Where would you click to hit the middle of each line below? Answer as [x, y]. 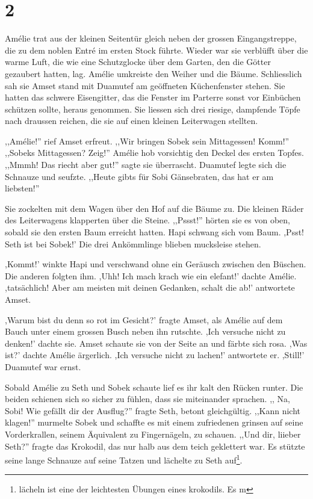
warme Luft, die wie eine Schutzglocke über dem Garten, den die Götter [138, 62]
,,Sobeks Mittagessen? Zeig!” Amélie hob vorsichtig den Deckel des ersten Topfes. [154, 153]
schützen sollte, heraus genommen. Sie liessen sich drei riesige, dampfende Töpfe [153, 109]
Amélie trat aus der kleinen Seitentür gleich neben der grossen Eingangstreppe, [151, 38]
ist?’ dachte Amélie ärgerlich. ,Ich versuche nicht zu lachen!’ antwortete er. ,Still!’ [155, 355]
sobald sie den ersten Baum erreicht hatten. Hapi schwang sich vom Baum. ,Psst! [155, 232]
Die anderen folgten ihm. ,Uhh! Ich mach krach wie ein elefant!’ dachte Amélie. [151, 275]
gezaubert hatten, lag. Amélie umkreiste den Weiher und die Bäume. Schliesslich [153, 73]
